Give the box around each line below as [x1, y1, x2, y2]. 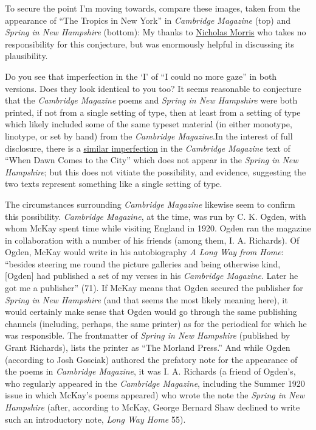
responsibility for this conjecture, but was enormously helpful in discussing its [5, 37, 295, 50]
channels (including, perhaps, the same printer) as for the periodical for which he [5, 317, 307, 330]
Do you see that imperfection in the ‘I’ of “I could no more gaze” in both [5, 69, 277, 82]
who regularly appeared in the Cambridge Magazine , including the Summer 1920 [5, 376, 305, 389]
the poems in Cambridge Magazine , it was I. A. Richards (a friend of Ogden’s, [5, 365, 296, 378]
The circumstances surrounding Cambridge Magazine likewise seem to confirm [5, 197, 295, 210]
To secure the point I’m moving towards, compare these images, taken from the [5, 2, 301, 14]
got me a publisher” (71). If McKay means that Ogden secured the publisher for [5, 281, 303, 294]
